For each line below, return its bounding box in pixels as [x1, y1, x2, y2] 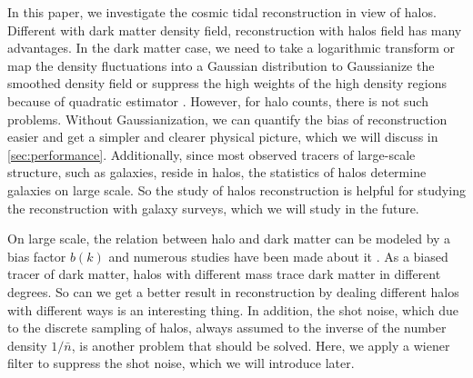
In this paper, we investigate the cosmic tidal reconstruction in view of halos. [7, 3, 437, 21]
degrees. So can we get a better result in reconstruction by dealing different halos [7, 282, 459, 301]
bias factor [7, 246, 66, 265]
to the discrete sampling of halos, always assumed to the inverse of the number [7, 318, 447, 337]
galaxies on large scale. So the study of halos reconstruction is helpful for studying [7, 180, 466, 199]
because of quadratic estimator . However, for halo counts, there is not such [7, 91, 428, 110]
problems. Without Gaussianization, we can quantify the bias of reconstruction [7, 109, 448, 128]
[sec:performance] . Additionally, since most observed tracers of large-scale [7, 144, 416, 164]
